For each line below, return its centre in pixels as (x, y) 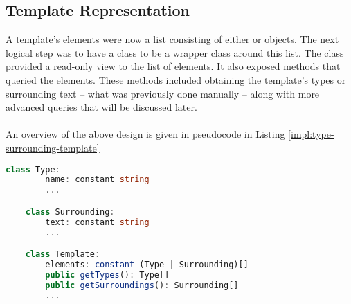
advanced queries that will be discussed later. (101, 107)
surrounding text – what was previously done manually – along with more (163, 93)
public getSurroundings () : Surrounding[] (142, 285)
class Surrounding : (70, 212)
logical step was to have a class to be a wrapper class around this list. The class (175, 52)
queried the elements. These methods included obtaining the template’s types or (176, 79)
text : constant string (97, 222)
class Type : (33, 169)
